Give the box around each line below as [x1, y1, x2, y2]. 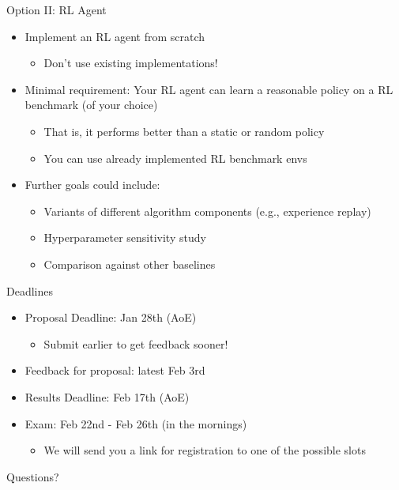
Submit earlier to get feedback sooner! [43, 335, 228, 352]
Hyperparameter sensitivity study [43, 229, 206, 246]
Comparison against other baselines [43, 255, 216, 272]
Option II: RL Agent [6, 2, 107, 17]
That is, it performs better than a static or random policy [43, 122, 325, 139]
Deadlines [6, 282, 53, 299]
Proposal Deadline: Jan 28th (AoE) [24, 309, 197, 326]
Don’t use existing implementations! [43, 55, 218, 71]
